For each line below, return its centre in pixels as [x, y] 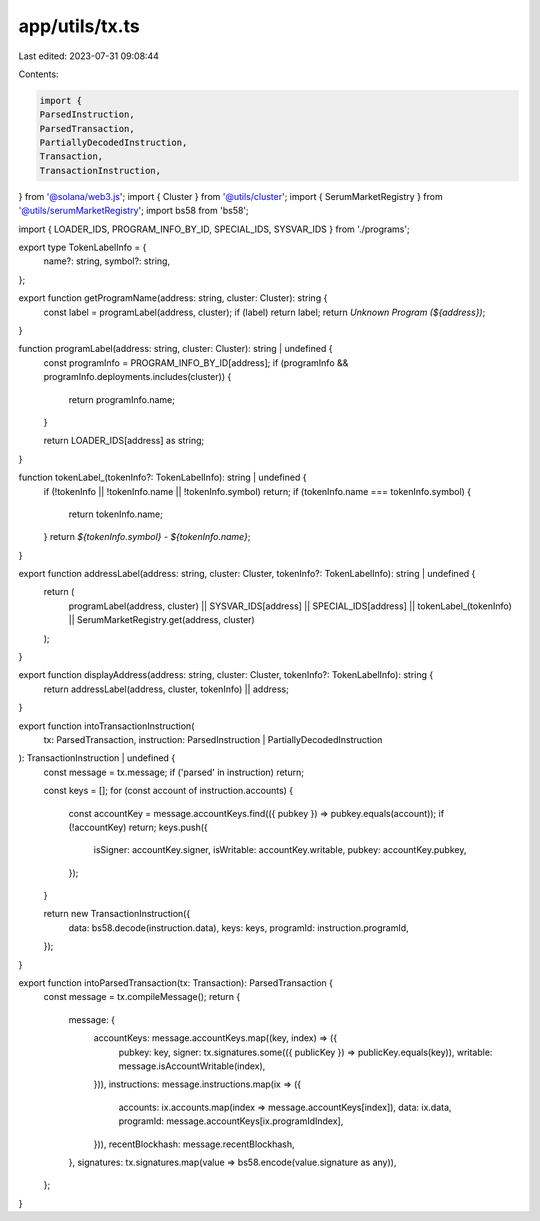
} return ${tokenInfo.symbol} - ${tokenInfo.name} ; [147, 537]
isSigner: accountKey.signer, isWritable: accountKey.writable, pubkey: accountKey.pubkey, [280, 850]
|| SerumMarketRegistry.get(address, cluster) [161, 620]
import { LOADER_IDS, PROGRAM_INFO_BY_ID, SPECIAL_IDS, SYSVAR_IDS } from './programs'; [214, 229]
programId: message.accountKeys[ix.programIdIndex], [231, 1121]
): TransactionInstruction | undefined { [97, 758]
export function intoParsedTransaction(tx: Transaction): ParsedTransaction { [176, 983]
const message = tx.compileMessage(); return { [142, 997]
